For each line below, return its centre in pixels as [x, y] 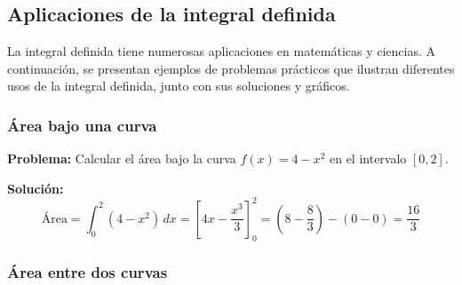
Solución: [36, 188]
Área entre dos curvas [88, 271]
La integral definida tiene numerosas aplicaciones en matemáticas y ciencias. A [222, 51]
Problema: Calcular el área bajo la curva [122, 158]
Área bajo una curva [82, 125]
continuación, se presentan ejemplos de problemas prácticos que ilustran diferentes [231, 68]
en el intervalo [368, 158]
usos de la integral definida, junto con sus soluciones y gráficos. [179, 86]
